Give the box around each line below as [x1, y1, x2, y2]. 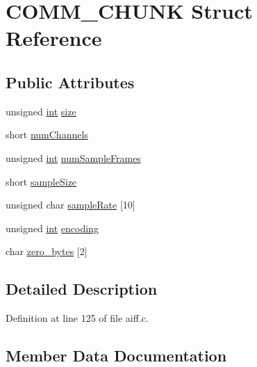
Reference [6, 24, 102, 52]
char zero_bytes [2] [6, 244, 88, 259]
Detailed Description [6, 278, 158, 300]
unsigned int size [6, 104, 76, 118]
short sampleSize [6, 174, 77, 188]
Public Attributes [6, 71, 135, 92]
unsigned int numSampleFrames [6, 150, 141, 165]
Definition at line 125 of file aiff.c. [6, 311, 149, 325]
